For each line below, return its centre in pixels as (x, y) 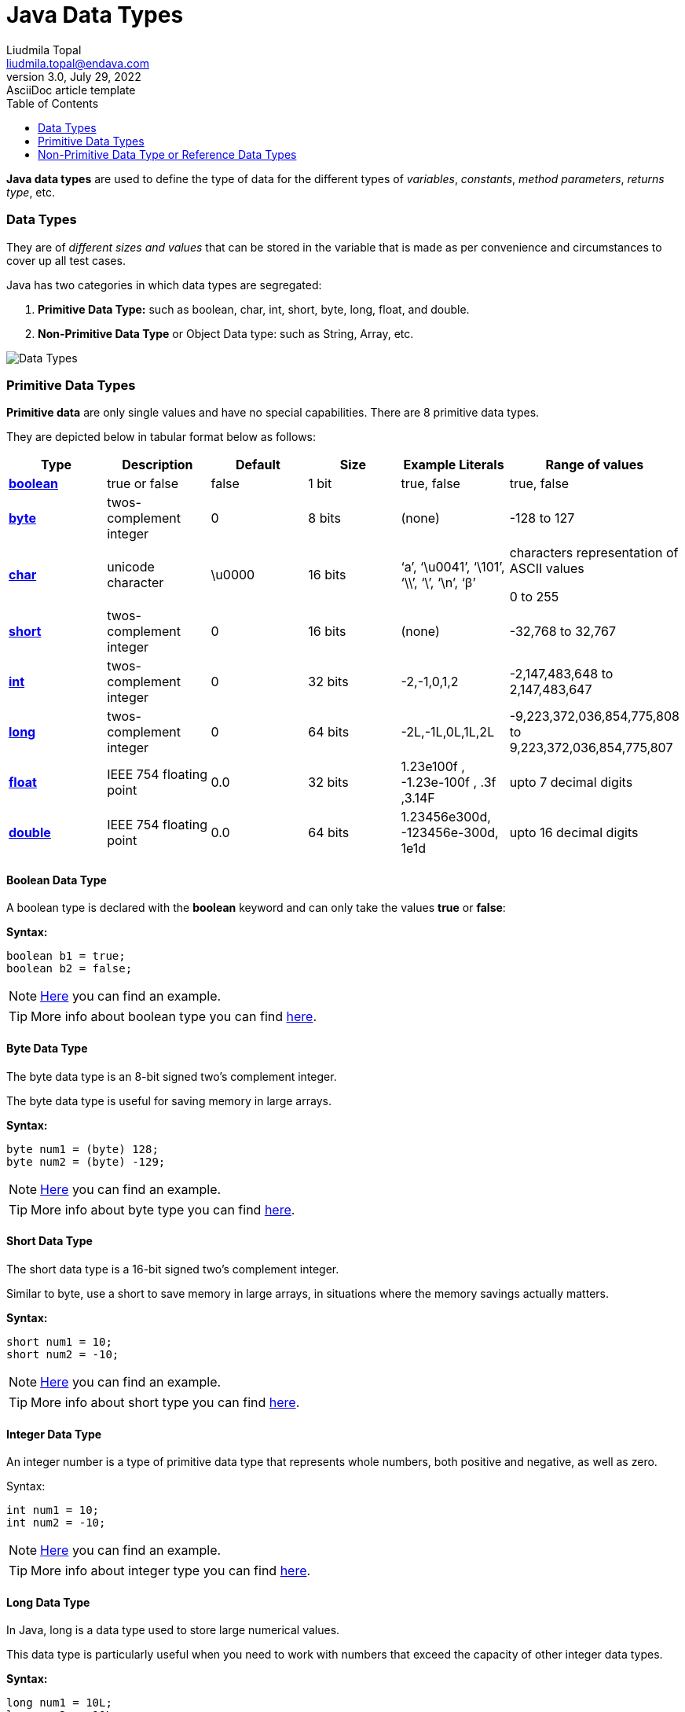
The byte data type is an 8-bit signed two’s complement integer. (172, 1076)
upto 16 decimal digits (574, 833)
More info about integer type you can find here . (171, 1571)
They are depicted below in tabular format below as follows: (161, 437)
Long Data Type (48, 1602)
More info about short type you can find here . (165, 1402)
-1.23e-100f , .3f (449, 783)
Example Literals (454, 465)
